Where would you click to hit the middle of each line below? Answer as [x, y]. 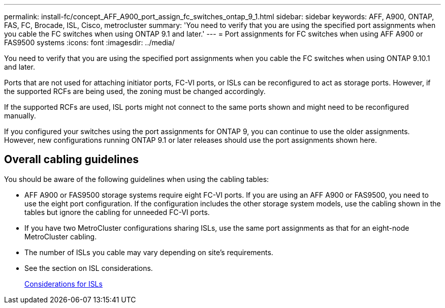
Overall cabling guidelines [71, 160]
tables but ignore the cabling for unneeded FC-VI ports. [117, 212]
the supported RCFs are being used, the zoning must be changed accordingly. [135, 91]
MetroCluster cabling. [61, 236]
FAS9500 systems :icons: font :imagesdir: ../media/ [89, 42]
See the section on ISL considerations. [89, 268]
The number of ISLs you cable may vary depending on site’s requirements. [149, 252]
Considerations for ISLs [63, 284]
